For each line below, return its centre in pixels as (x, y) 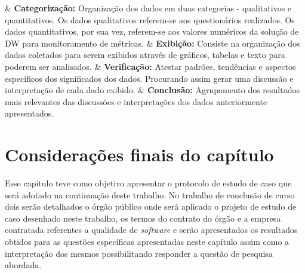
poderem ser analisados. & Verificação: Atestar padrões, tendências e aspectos (150, 66)
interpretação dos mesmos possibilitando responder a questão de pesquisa (139, 253)
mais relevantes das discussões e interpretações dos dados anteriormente (136, 101)
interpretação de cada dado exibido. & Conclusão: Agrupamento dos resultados (152, 90)
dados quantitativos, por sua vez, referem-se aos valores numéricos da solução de (152, 31)
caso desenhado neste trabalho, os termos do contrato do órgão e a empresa (143, 218)
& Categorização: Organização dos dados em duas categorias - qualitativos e (148, 8)
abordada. (23, 265)
